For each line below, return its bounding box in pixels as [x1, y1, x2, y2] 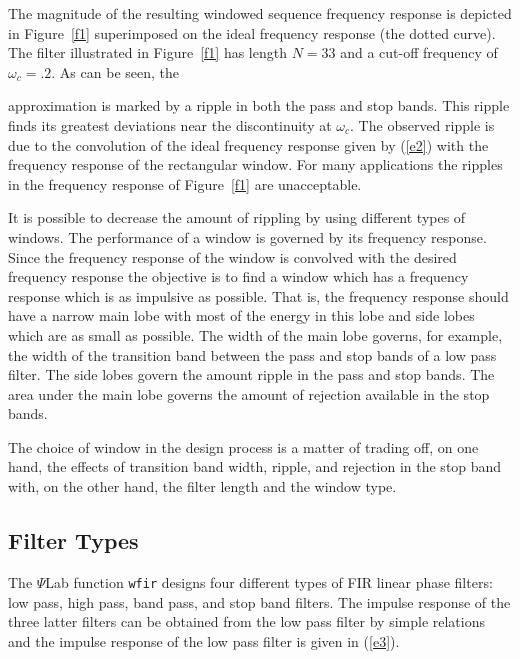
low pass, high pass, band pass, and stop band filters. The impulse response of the [8, 591, 511, 612]
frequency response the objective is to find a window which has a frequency [8, 266, 469, 287]
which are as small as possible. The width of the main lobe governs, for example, [8, 324, 503, 345]
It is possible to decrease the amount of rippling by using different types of [8, 207, 466, 228]
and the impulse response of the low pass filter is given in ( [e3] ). [8, 630, 400, 651]
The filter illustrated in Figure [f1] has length [8, 42, 287, 63]
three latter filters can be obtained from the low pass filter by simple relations [8, 611, 485, 632]
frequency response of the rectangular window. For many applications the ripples [8, 154, 503, 175]
